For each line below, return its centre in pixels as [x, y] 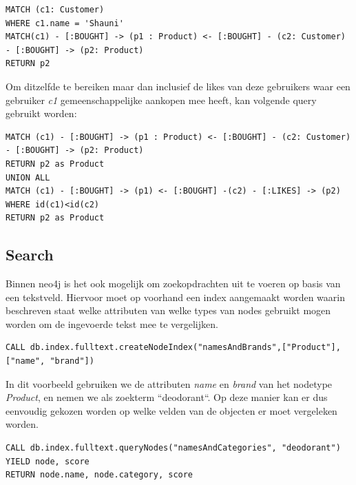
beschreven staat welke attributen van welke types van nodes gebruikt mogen [168, 310]
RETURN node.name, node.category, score [100, 475]
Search [30, 255]
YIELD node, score [48, 461]
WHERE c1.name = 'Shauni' [65, 23]
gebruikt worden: [41, 113]
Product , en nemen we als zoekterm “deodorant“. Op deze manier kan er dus [167, 397]
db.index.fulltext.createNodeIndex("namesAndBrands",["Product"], [185, 348]
